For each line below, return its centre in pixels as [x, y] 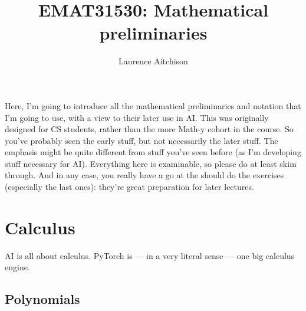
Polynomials [42, 299]
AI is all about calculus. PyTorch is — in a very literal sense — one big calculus [150, 255]
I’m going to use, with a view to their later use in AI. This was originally [137, 117]
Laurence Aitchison [153, 61]
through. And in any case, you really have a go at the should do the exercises [144, 175]
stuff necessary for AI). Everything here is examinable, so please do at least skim [151, 163]
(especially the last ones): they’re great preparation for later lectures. [129, 187]
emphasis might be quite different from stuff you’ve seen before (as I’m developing [153, 152]
